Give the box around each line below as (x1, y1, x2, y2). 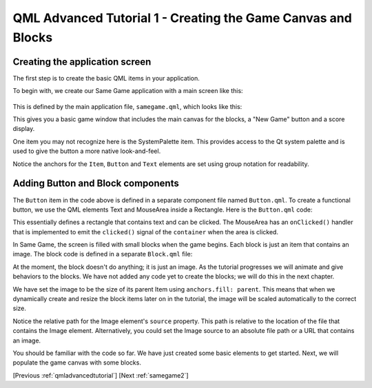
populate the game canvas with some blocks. (12, 358, 141, 367)
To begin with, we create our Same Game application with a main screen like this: (12, 87, 244, 95)
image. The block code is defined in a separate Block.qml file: (12, 250, 193, 258)
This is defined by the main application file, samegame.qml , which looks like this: (12, 102, 242, 110)
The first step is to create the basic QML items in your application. (12, 74, 200, 82)
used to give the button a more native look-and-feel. (12, 147, 161, 155)
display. (12, 125, 35, 133)
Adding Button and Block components (12, 178, 179, 190)
